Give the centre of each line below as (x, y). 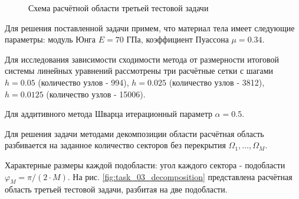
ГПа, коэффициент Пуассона (178, 39)
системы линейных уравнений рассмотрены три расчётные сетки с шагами (139, 71)
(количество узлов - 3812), (217, 82)
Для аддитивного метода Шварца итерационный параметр (109, 114)
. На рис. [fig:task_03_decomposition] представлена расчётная (180, 176)
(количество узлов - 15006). (96, 94)
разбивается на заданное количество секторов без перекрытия (115, 145)
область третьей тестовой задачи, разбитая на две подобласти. (116, 189)
